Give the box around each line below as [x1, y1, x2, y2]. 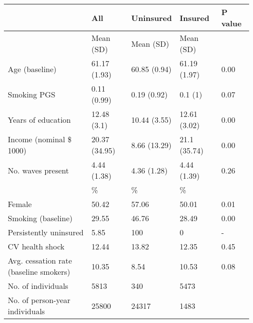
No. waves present [8, 164, 69, 176]
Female [8, 198, 32, 209]
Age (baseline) [8, 63, 57, 75]
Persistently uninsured [8, 227, 84, 238]
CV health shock [8, 241, 65, 252]
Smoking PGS [8, 88, 55, 100]
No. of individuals [8, 280, 69, 291]
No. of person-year [8, 294, 71, 305]
